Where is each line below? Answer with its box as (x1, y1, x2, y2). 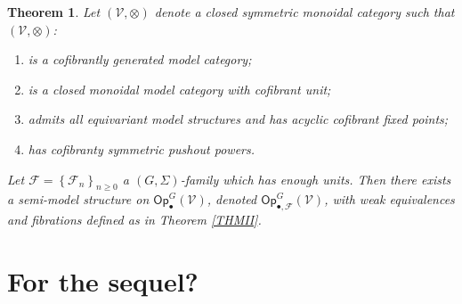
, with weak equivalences (324, 190, 455, 209)
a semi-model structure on (7, 190, 150, 209)
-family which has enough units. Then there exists (180, 169, 451, 188)
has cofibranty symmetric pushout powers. (28, 139, 255, 158)
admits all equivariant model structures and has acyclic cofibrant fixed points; (28, 110, 449, 128)
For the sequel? (7, 262, 199, 299)
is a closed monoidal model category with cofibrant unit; (28, 79, 331, 98)
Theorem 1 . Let (7, 3, 101, 21)
